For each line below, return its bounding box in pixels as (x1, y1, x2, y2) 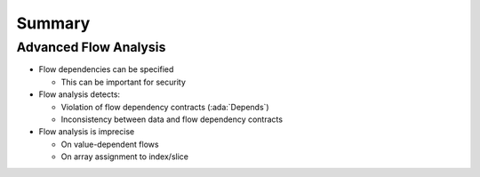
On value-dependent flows (60, 139, 159, 149)
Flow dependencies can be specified (38, 64, 174, 75)
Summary (16, 13, 91, 33)
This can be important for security (60, 76, 187, 87)
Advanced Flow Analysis (16, 39, 166, 55)
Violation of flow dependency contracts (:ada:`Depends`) (60, 101, 270, 112)
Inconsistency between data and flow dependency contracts (60, 114, 284, 125)
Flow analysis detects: (38, 89, 120, 100)
